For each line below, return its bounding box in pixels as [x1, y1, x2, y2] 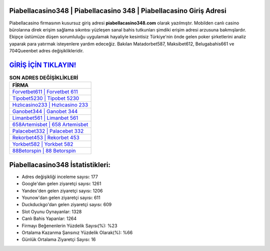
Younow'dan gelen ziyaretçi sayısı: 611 [21, 195, 100, 201]
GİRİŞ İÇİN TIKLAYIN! [9, 60, 76, 69]
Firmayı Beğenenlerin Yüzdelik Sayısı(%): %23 [21, 223, 117, 229]
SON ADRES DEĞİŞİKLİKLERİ [9, 74, 78, 81]
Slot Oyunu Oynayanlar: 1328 [21, 209, 82, 215]
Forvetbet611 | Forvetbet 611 [12, 88, 78, 95]
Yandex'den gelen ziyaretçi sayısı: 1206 [21, 188, 103, 194]
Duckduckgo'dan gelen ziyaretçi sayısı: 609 [21, 202, 112, 208]
